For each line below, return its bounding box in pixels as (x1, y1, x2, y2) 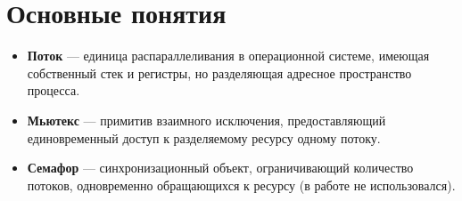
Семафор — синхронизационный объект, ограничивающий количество (27, 158, 414, 177)
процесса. (27, 81, 80, 100)
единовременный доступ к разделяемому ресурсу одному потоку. (27, 128, 381, 147)
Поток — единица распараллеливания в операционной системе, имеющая (27, 46, 430, 65)
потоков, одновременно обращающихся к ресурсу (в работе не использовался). (27, 175, 456, 194)
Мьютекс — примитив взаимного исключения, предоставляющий (27, 110, 386, 129)
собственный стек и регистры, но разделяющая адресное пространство (27, 63, 412, 82)
